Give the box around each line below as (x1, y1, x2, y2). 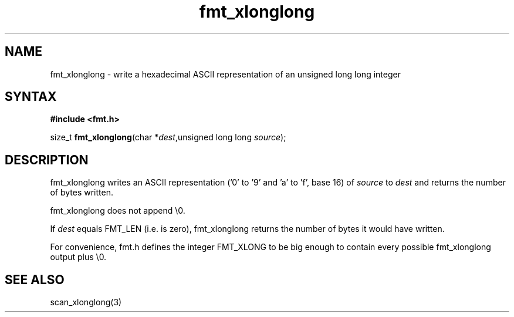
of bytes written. (50, 187, 113, 198)
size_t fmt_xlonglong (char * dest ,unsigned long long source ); (50, 132, 286, 143)
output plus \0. (50, 252, 107, 262)
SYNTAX (5, 89, 57, 104)
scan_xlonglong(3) (50, 297, 122, 308)
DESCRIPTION (5, 152, 89, 167)
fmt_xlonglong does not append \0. (50, 205, 185, 216)
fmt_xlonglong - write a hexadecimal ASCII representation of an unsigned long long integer (50, 69, 401, 79)
